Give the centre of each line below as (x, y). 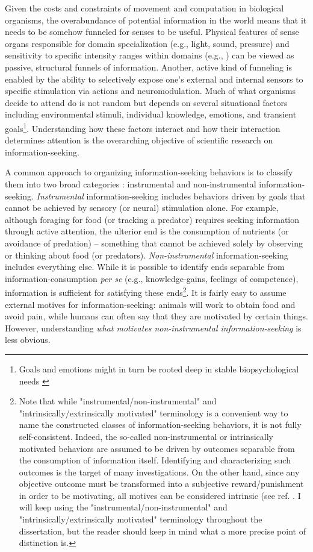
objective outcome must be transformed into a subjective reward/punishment (161, 484)
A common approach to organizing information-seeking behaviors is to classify (149, 172)
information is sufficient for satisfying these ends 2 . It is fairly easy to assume (146, 291)
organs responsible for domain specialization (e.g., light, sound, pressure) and (147, 43)
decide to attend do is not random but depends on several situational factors (146, 102)
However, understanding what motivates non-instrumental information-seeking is (153, 328)
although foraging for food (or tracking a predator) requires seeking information (152, 219)
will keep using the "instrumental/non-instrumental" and (123, 507)
